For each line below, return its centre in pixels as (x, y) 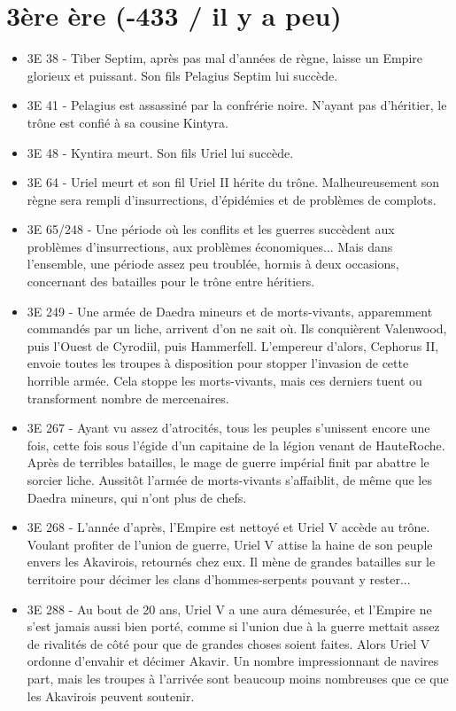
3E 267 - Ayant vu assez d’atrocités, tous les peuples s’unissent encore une (228, 428)
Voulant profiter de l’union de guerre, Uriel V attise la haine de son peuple (230, 544)
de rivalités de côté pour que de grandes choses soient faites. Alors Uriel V (228, 643)
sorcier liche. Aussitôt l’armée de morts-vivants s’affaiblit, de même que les (229, 480)
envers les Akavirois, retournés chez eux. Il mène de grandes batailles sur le (231, 562)
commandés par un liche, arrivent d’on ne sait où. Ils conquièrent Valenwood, (237, 328)
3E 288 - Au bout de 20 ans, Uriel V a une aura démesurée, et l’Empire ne (229, 609)
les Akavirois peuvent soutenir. (111, 695)
